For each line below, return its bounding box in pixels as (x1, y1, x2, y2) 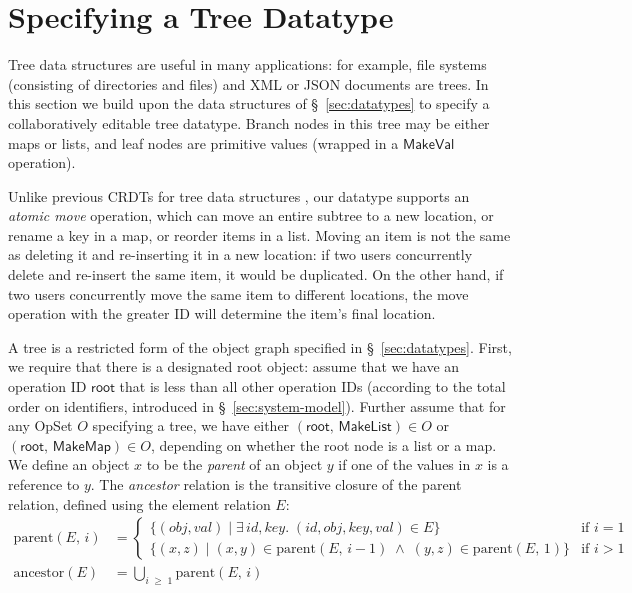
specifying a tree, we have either (92, 415, 290, 436)
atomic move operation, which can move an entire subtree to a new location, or (8, 205, 494, 226)
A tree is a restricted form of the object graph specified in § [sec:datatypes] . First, (8, 336, 512, 357)
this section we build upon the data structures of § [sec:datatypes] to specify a (8, 93, 490, 114)
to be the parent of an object (146, 454, 323, 475)
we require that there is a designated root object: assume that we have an (8, 356, 460, 377)
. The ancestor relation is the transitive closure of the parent (90, 474, 462, 494)
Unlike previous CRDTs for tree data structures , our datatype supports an (8, 185, 470, 206)
